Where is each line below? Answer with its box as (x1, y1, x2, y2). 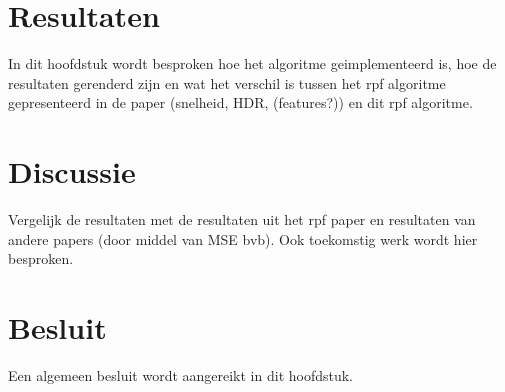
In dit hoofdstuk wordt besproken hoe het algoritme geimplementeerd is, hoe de (8, 53, 497, 74)
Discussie (8, 151, 136, 192)
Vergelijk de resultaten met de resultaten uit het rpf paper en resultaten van (8, 209, 476, 230)
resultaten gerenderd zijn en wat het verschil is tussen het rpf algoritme (8, 72, 446, 93)
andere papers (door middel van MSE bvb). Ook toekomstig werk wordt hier (8, 228, 478, 249)
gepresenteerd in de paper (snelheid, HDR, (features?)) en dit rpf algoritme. (8, 92, 473, 113)
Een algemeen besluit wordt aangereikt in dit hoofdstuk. (8, 364, 354, 385)
